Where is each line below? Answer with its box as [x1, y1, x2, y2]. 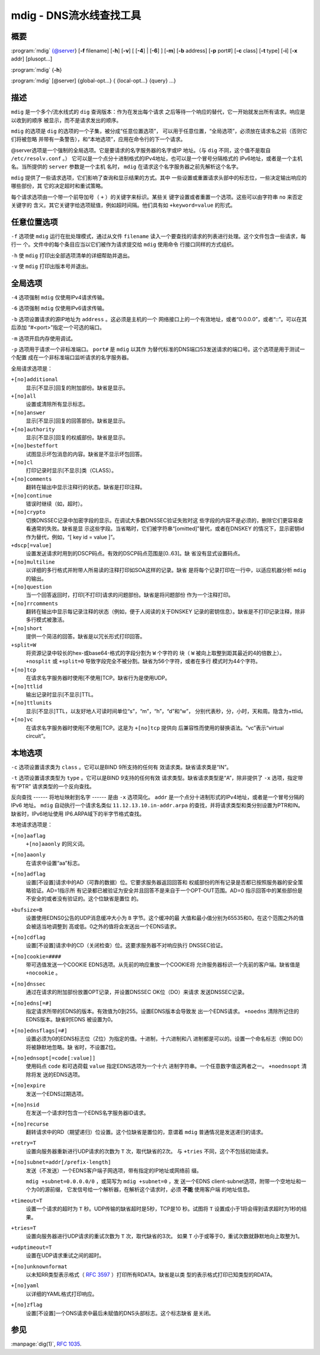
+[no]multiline [11, 558, 56, 565]
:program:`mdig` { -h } [11, 66, 62, 73]
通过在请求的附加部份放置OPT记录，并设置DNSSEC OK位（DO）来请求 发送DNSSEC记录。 [25, 989, 248, 996]
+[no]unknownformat [11, 1263, 68, 1270]
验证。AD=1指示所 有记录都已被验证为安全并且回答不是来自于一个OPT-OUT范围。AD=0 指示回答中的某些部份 [30, 887, 297, 894]
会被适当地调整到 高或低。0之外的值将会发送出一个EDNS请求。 [25, 922, 180, 930]
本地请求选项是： [11, 821, 53, 828]
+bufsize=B [11, 906, 43, 913]
